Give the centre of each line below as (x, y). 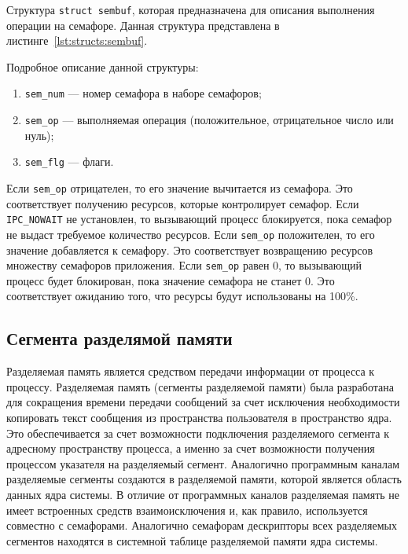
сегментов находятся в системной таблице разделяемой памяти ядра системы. (192, 540)
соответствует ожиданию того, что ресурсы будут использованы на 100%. (182, 296)
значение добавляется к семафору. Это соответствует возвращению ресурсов (190, 249)
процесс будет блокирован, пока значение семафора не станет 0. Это (171, 280)
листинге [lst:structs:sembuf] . (77, 40)
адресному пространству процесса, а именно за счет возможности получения (191, 448)
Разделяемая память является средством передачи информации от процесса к (191, 371)
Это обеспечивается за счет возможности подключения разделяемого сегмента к (198, 433)
